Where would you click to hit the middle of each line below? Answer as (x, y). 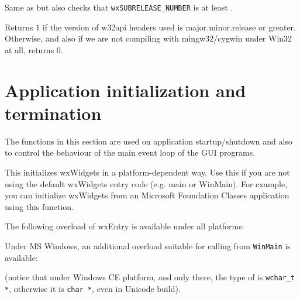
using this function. (39, 206)
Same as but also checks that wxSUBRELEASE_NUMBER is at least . (119, 7)
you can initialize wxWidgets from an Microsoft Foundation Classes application (147, 195)
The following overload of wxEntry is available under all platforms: (125, 226)
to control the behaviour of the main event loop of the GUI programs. (130, 152)
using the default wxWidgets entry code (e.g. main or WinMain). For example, (146, 183)
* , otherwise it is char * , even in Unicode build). (93, 288)
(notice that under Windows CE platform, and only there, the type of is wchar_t (150, 277)
